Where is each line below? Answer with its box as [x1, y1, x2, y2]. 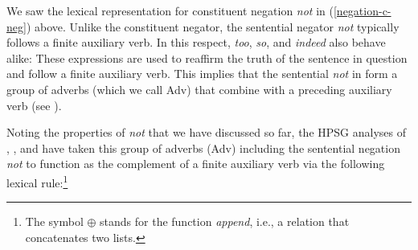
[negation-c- [333, 2, 391, 18]
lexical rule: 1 [6, 171, 68, 191]
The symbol [25, 213, 84, 230]
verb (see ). [6, 96, 62, 113]
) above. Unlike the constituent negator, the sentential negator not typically [26, 18, 400, 35]
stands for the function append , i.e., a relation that [100, 213, 350, 230]
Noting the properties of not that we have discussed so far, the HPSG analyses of [6, 124, 406, 141]
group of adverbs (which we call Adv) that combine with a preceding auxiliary [6, 80, 392, 97]
